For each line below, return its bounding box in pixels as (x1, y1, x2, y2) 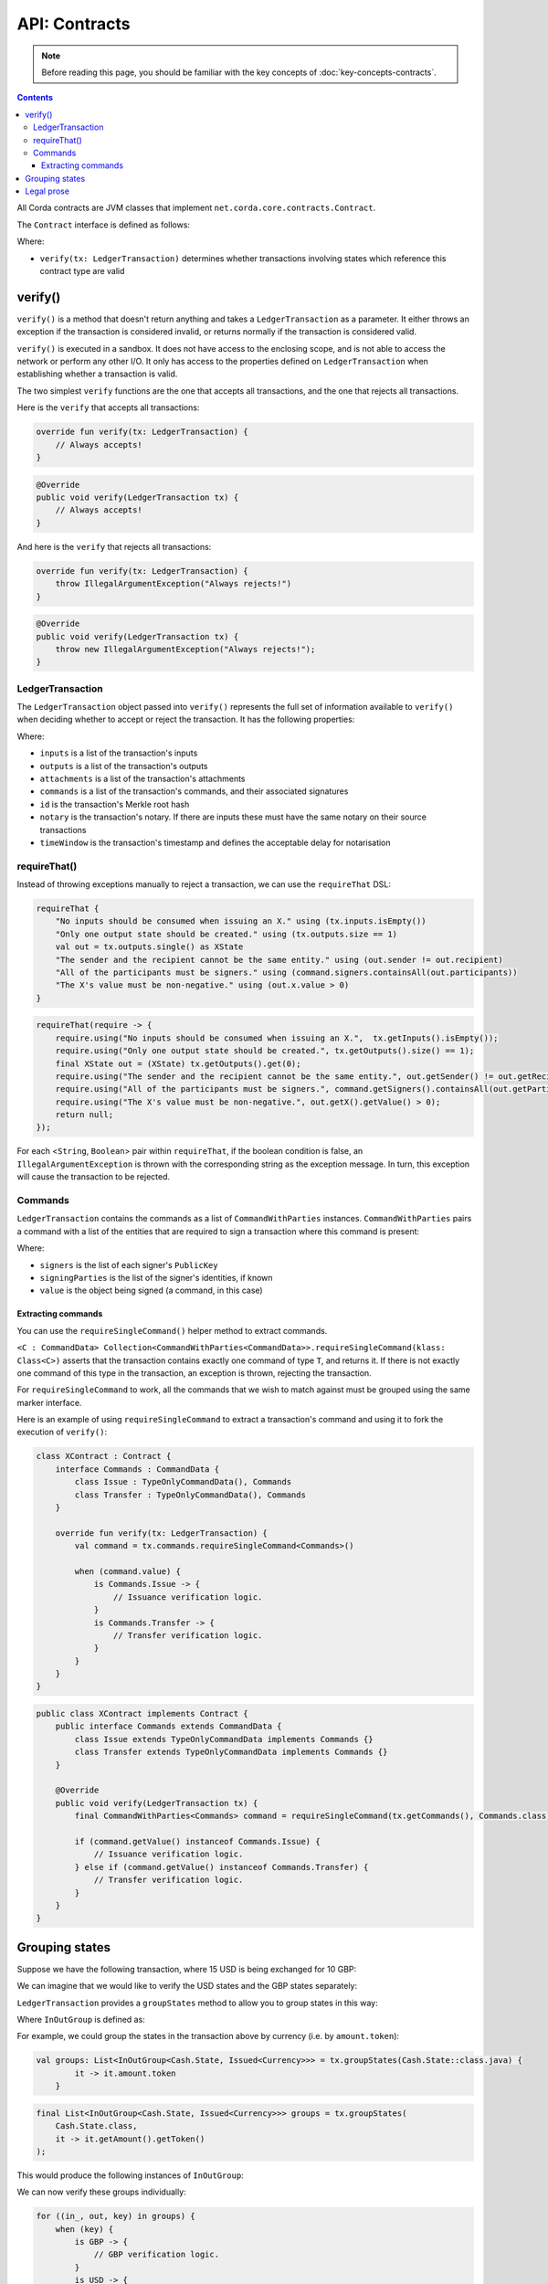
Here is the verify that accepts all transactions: (16, 402, 200, 413)
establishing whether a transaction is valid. (16, 368, 178, 379)
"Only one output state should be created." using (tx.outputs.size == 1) (55, 928, 397, 939)
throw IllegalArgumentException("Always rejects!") (55, 578, 292, 589)
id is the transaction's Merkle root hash (39, 798, 190, 809)
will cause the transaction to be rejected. (16, 1171, 171, 1182)
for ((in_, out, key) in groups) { (36, 2211, 195, 2222)
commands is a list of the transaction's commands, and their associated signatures (39, 786, 349, 797)
